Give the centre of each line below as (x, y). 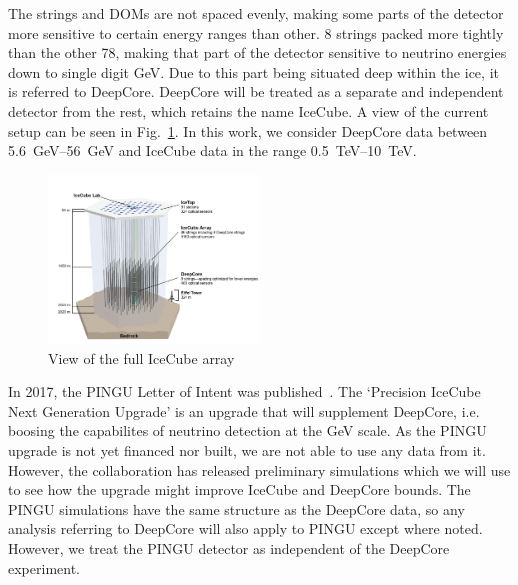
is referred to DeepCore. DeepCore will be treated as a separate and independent (256, 91)
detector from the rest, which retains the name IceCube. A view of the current (248, 110)
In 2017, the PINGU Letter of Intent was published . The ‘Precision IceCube (244, 391)
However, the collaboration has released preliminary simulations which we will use (259, 469)
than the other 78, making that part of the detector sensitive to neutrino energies (257, 52)
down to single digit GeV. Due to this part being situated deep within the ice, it (253, 71)
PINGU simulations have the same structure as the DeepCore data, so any (236, 508)
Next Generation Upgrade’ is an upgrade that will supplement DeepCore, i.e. (244, 410)
